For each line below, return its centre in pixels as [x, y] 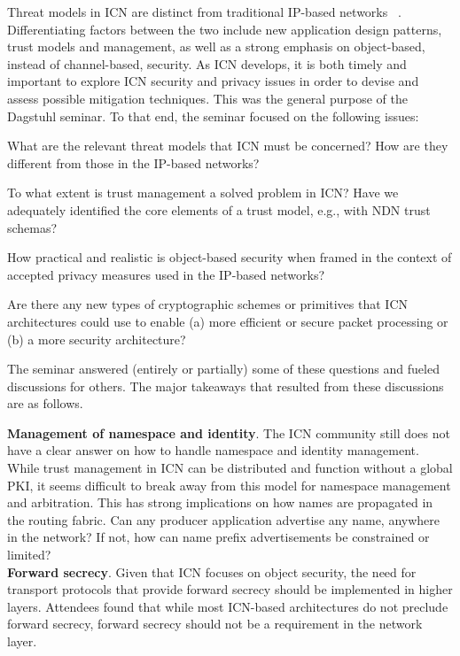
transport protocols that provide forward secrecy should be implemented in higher [230, 589]
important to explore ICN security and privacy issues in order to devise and [213, 81]
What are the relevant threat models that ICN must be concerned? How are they [228, 146]
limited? [29, 555]
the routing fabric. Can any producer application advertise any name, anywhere [224, 519]
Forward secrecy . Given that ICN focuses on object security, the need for [212, 571]
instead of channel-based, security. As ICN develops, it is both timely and [207, 63]
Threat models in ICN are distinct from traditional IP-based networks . [204, 12]
